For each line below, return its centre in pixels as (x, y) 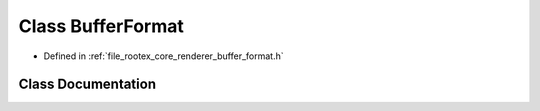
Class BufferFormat (101, 26)
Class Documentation (87, 84)
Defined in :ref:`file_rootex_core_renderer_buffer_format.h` (163, 56)
